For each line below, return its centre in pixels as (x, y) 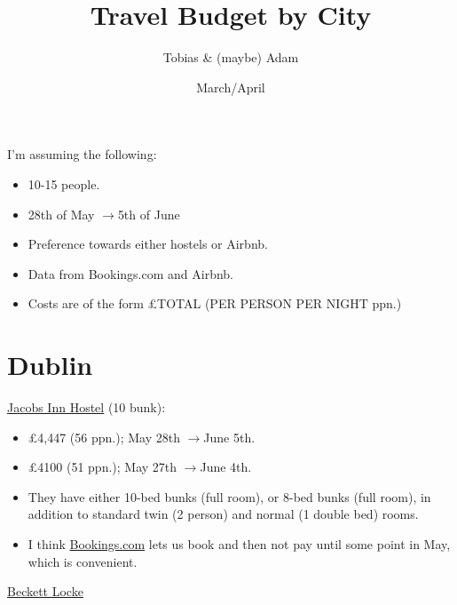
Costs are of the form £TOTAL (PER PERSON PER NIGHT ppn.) (215, 303)
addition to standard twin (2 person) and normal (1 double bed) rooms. (223, 514)
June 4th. (226, 467)
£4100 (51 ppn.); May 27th (102, 467)
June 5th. (229, 437)
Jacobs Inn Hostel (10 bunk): (87, 407)
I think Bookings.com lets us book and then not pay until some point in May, (239, 543)
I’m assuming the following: (82, 154)
